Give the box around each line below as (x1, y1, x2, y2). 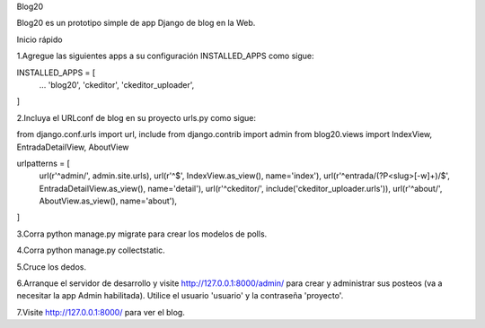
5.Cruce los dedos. (16, 261, 87, 272)
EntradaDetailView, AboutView (16, 142, 129, 152)
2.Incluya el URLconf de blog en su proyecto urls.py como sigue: (16, 112, 256, 123)
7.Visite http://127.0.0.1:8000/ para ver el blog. (16, 306, 186, 317)
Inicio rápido (16, 34, 63, 45)
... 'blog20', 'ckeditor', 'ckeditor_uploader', (39, 79, 195, 90)
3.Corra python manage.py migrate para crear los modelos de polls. (16, 229, 268, 239)
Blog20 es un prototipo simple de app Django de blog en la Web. (16, 18, 256, 29)
